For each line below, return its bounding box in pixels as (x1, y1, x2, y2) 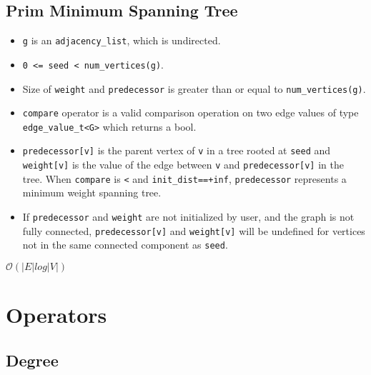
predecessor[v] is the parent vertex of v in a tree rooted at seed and (22, 143, 331, 158)
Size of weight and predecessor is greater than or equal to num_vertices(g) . (22, 81, 366, 96)
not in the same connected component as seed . (22, 237, 228, 252)
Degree (6, 349, 59, 371)
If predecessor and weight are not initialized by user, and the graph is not (22, 209, 355, 224)
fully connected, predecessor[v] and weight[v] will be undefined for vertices (22, 223, 365, 238)
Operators (6, 300, 107, 329)
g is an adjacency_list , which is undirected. (22, 33, 221, 48)
